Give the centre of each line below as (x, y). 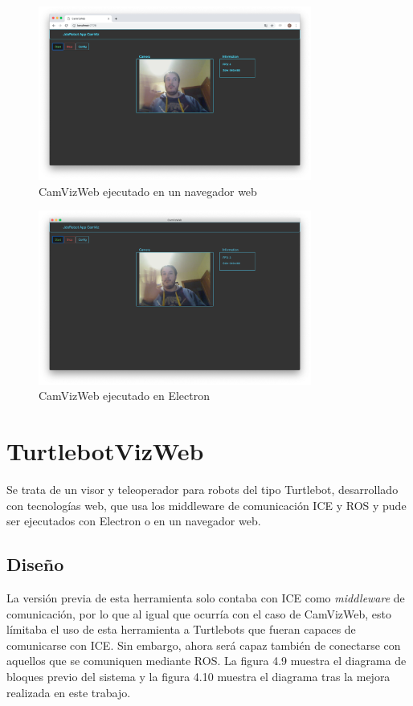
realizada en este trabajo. (69, 692)
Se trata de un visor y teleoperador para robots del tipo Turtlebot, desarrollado (202, 490)
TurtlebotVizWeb (105, 451)
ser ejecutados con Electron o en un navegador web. (134, 521)
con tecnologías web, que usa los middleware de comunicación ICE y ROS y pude (206, 505)
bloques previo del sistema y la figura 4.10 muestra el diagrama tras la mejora (198, 677)
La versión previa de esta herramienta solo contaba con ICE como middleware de (206, 598)
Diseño (35, 564)
